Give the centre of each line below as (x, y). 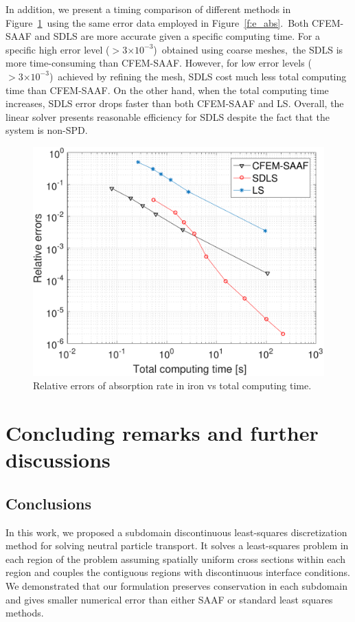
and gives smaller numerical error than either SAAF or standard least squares (169, 599)
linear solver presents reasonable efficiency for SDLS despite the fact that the (168, 116)
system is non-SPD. (47, 130)
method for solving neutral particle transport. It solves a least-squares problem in (177, 545)
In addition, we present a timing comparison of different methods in (148, 9)
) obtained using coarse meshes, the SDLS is (248, 49)
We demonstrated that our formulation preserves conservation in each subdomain (177, 586)
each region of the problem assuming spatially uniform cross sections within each (175, 558)
